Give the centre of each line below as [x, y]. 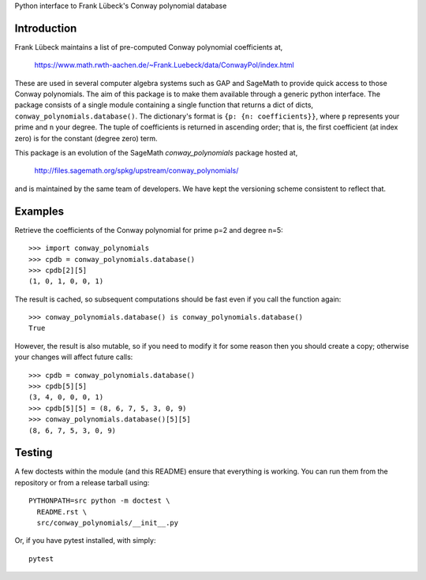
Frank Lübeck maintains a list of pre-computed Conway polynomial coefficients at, [149, 47]
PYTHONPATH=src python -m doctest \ [99, 501]
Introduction [46, 28]
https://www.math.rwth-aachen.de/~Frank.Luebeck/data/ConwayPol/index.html [164, 65]
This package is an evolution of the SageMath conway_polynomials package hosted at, [156, 153]
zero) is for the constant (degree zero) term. [86, 138]
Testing [34, 453]
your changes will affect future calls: [74, 357]
